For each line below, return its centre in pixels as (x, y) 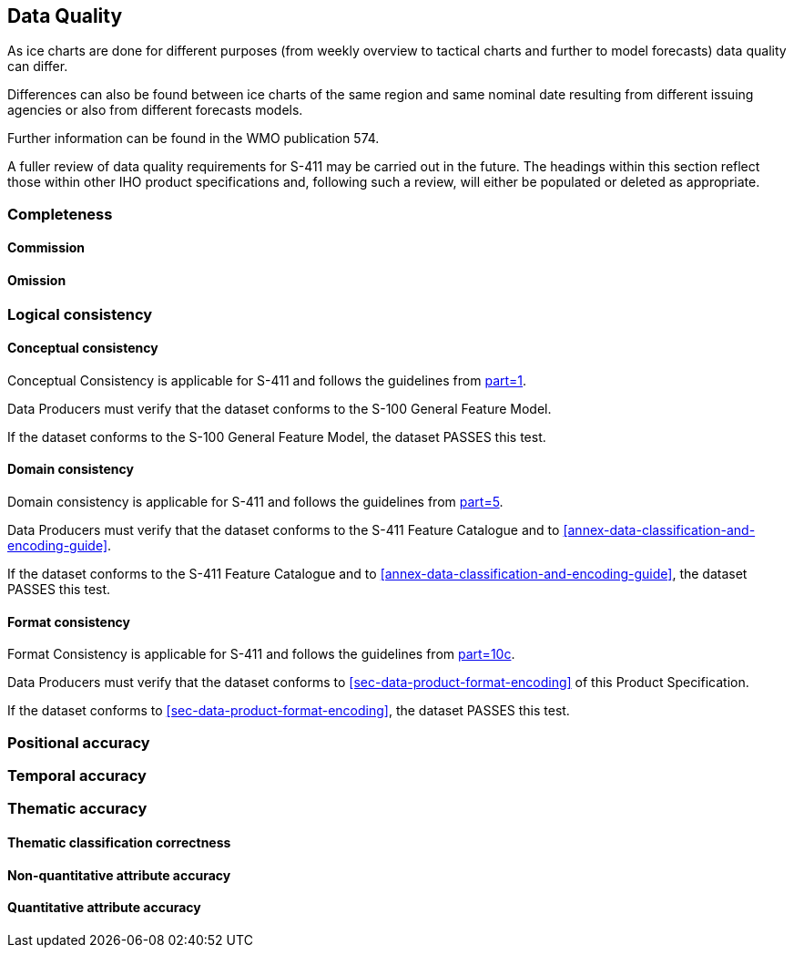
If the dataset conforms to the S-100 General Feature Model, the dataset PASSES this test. (277, 436)
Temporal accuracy (77, 776)
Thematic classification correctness (119, 843)
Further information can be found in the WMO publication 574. (193, 139)
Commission (46, 248)
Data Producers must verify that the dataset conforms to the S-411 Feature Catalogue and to (284, 530)
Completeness (60, 214)
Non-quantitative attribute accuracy (119, 875)
